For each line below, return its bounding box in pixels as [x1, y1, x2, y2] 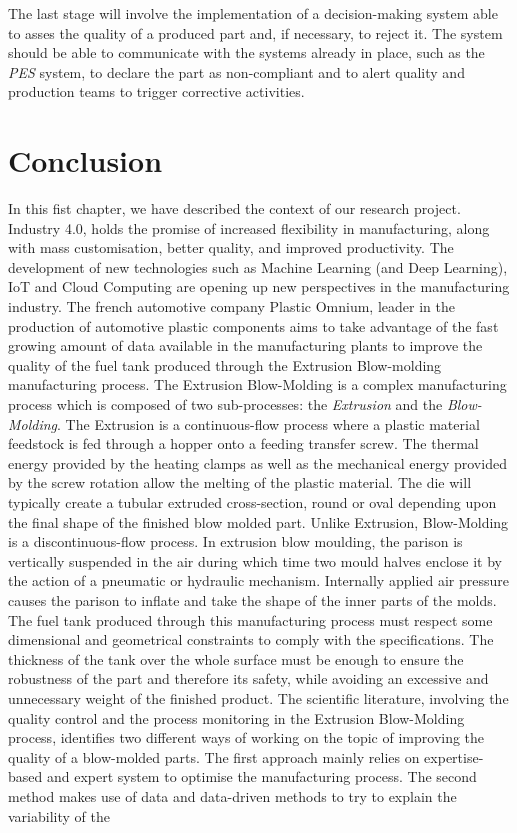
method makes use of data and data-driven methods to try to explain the [8, 785, 457, 806]
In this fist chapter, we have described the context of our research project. [8, 198, 461, 219]
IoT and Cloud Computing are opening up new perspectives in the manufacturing [8, 276, 510, 297]
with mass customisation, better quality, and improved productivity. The [8, 237, 454, 258]
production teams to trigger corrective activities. [8, 81, 305, 102]
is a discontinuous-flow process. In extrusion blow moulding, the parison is [8, 531, 463, 552]
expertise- [424, 746, 484, 767]
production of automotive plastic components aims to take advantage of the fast [8, 315, 499, 336]
